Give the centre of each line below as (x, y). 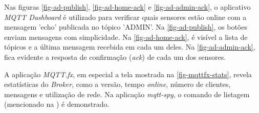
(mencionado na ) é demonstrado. (57, 104)
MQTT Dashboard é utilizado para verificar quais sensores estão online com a (125, 17)
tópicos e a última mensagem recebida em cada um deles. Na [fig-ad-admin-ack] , (130, 47)
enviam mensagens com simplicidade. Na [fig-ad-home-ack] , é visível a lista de (126, 37)
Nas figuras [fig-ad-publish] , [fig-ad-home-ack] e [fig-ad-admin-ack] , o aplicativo (127, 7)
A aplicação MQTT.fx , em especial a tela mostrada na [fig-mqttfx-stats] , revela (128, 74)
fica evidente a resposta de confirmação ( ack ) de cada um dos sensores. (115, 56)
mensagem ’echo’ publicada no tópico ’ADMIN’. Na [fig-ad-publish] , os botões (126, 27)
